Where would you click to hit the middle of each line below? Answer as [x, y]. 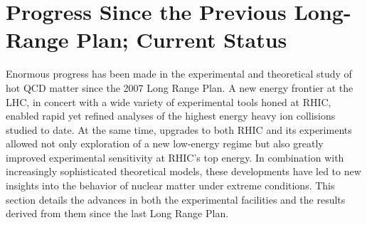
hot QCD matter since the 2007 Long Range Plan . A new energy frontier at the [180, 87]
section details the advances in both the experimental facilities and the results [176, 199]
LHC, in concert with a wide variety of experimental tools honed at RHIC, [169, 101]
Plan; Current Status [182, 40]
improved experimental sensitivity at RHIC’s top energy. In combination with [175, 157]
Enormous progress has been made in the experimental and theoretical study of [179, 74]
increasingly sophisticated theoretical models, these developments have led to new [183, 171]
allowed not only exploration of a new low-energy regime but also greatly [165, 143]
